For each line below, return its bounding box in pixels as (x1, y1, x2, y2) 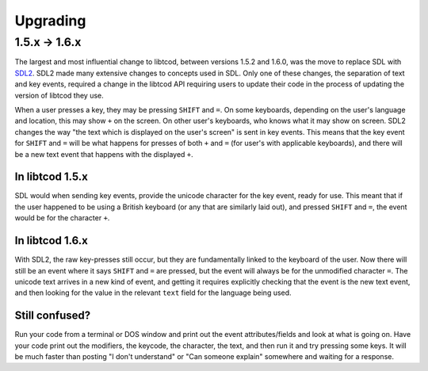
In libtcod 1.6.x (14, 234, 89, 247)
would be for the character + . (14, 213, 110, 223)
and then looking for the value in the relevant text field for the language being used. (14, 288, 292, 297)
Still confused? (14, 309, 91, 323)
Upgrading (14, 12, 86, 29)
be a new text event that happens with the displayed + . (14, 149, 193, 159)
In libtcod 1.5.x (14, 170, 89, 184)
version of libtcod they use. (14, 90, 105, 100)
